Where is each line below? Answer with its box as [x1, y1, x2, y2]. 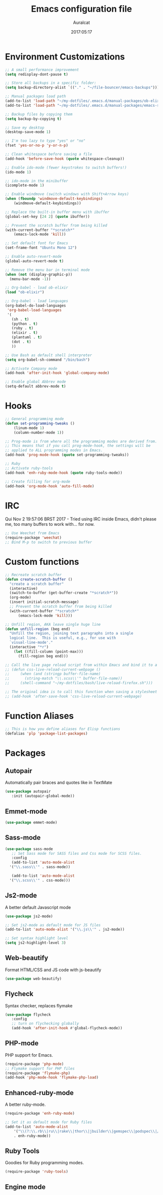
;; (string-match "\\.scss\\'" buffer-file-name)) [5, 676, 123, 681]
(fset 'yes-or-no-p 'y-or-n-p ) [5, 143, 68, 148]
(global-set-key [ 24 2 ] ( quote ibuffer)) [5, 214, 90, 219]
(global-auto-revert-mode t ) [5, 258, 64, 264]
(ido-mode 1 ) [5, 170, 32, 174]
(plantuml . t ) [11, 335, 42, 340]
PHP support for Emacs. [5, 1052, 53, 1058]
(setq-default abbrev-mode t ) [5, 384, 66, 389]
